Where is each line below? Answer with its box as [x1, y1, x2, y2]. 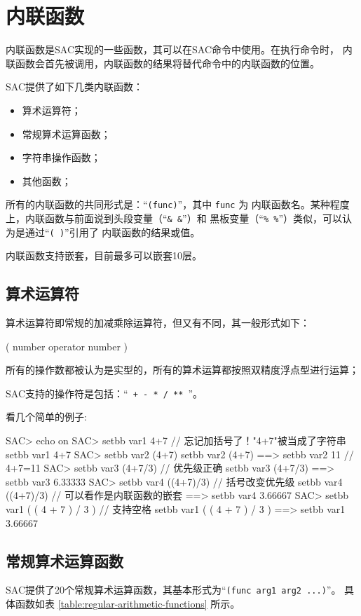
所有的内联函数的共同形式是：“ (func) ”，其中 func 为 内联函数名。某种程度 [6, 197, 350, 212]
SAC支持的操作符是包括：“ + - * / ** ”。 [6, 385, 203, 400]
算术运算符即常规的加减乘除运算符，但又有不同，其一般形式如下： [6, 315, 310, 330]
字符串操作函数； [22, 150, 101, 165]
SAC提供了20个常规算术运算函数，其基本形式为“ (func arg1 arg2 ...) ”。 [6, 582, 341, 597]
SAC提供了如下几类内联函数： [6, 79, 143, 94]
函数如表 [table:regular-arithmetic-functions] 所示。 [15, 596, 240, 611]
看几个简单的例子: [6, 409, 87, 424]
